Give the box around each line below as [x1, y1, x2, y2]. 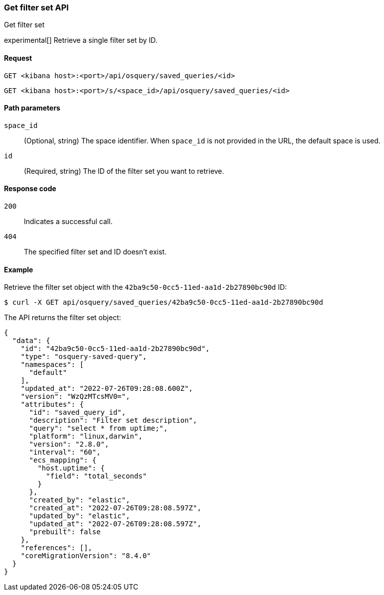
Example [4, 265, 33, 274]
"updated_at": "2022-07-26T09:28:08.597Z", [29, 520, 202, 528]
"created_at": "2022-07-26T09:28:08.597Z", [29, 504, 202, 512]
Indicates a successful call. [24, 217, 113, 226]
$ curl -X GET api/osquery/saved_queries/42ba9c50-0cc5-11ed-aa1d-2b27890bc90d [4, 298, 323, 307]
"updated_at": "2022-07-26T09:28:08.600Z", [20, 384, 193, 393]
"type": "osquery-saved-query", [20, 353, 147, 361]
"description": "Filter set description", [29, 416, 197, 425]
